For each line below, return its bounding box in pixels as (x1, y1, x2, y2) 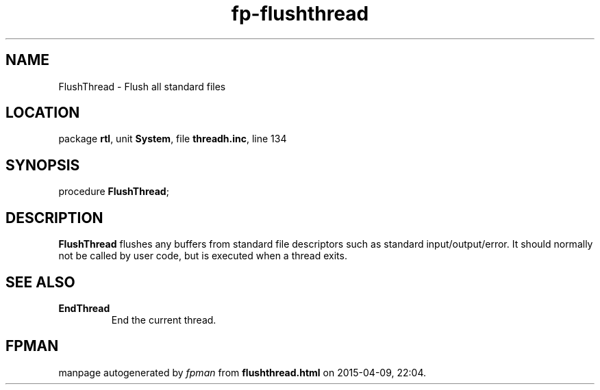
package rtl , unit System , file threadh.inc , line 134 (58, 133, 287, 145)
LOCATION (5, 104, 80, 122)
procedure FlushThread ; (58, 185, 169, 198)
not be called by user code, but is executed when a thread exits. (58, 250, 347, 262)
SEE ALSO (5, 273, 75, 291)
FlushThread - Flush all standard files (58, 80, 226, 92)
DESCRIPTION (5, 209, 103, 226)
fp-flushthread (231, 2, 369, 25)
